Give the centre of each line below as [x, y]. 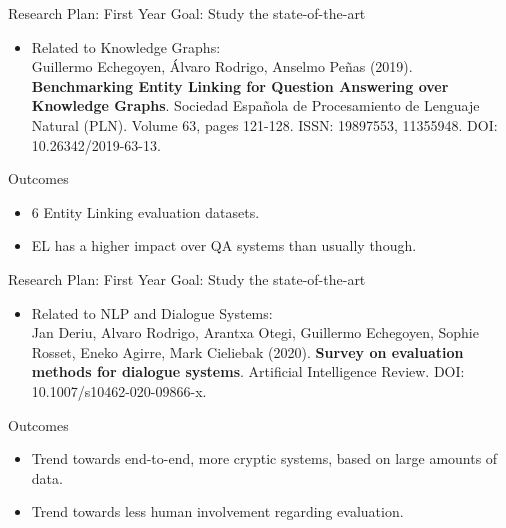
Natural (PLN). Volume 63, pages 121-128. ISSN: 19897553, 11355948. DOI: [264, 124]
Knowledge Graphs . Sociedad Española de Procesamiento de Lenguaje [255, 105]
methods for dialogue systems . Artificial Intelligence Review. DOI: [248, 371]
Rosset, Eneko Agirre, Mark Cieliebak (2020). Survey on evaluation [247, 351]
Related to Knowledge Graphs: [126, 46]
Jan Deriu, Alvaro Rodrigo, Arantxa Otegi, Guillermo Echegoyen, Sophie [255, 332]
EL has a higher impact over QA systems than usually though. [224, 245]
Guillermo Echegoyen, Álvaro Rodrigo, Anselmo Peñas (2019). [222, 66]
